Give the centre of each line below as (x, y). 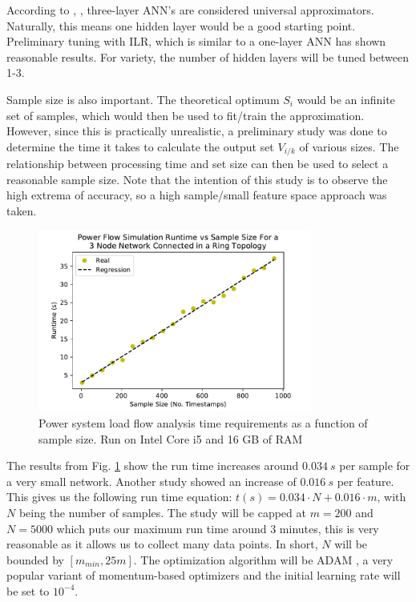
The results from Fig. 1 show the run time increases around (153, 466)
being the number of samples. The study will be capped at (162, 512)
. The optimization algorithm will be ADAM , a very (263, 559)
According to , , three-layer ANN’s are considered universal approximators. (190, 10)
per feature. (366, 481)
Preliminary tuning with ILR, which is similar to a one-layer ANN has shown (196, 41)
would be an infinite (346, 99)
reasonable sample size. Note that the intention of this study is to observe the (197, 179)
